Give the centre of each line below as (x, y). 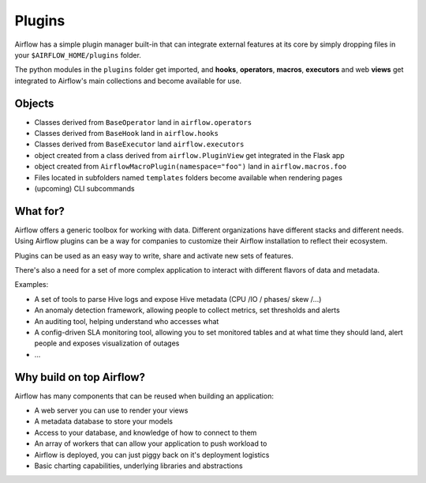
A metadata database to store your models (104, 421)
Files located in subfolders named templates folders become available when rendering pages (189, 177)
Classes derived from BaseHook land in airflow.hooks (126, 134)
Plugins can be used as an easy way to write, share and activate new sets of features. (154, 255)
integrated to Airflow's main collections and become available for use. (128, 81)
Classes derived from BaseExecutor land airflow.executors (139, 144)
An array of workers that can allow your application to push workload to (151, 443)
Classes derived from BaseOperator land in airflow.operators (143, 122)
